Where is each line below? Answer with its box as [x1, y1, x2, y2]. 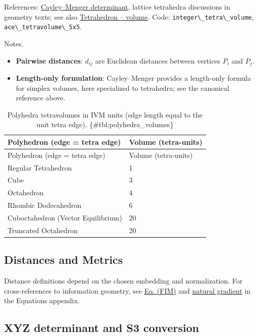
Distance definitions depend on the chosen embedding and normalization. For [4, 275, 243, 286]
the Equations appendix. [4, 295, 80, 306]
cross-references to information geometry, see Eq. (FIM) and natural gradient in [4, 285, 251, 296]
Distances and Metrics [4, 252, 123, 267]
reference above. [16, 92, 66, 103]
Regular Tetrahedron [8, 162, 72, 173]
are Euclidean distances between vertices [95, 55, 221, 66]
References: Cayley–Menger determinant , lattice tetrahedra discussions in [4, 2, 230, 12]
